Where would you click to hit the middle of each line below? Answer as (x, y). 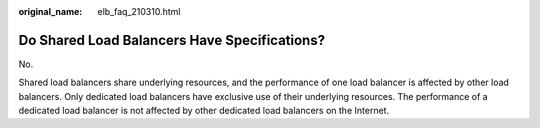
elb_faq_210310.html (139, 11)
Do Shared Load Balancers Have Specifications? (171, 40)
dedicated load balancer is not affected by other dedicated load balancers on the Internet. (204, 111)
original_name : (50, 11)
